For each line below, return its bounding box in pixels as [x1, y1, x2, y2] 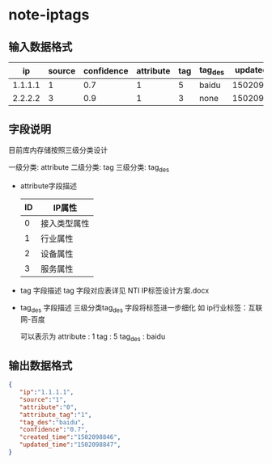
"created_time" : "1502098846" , [19, 433, 121, 441]
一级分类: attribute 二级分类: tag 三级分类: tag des [8, 162, 170, 174]
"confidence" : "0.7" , [19, 426, 89, 434]
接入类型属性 [40, 217, 90, 229]
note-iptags [8, 6, 90, 24]
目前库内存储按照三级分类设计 [8, 146, 108, 154]
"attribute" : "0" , [19, 403, 79, 411]
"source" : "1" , [19, 395, 67, 403]
